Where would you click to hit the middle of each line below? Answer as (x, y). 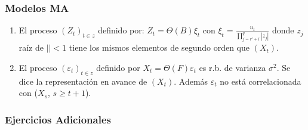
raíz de (31, 47)
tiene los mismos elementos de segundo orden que (159, 47)
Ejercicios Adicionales (58, 119)
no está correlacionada (261, 81)
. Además (191, 81)
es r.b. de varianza (232, 68)
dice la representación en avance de (83, 81)
